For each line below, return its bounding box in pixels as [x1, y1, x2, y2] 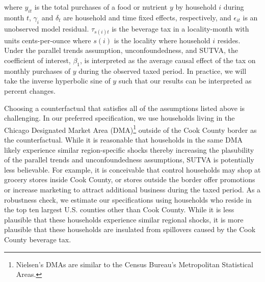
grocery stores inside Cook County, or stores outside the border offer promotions [4, 174, 255, 185]
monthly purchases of [4, 65, 71, 76]
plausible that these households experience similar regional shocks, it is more [4, 214, 244, 224]
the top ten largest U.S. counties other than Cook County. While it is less [4, 204, 234, 215]
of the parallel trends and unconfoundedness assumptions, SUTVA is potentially [4, 154, 254, 165]
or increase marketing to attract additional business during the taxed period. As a [4, 184, 261, 194]
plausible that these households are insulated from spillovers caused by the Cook [4, 224, 256, 235]
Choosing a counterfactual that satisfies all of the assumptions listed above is [4, 102, 245, 113]
